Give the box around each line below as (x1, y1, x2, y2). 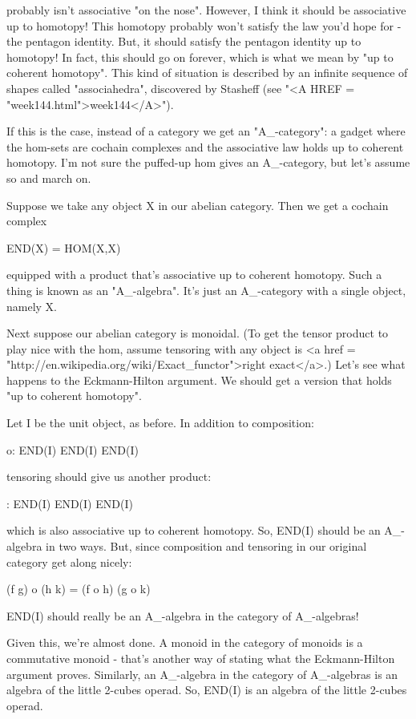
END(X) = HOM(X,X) (6, 239, 121, 256)
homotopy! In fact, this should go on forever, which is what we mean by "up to (6, 48, 394, 65)
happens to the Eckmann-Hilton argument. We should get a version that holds (6, 371, 392, 388)
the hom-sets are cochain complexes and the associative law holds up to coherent (6, 138, 404, 155)
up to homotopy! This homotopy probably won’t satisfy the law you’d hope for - (6, 17, 402, 34)
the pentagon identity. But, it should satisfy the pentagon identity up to (6, 33, 361, 50)
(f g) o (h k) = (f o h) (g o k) (6, 580, 151, 597)
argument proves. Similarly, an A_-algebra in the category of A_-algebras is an (6, 665, 398, 682)
